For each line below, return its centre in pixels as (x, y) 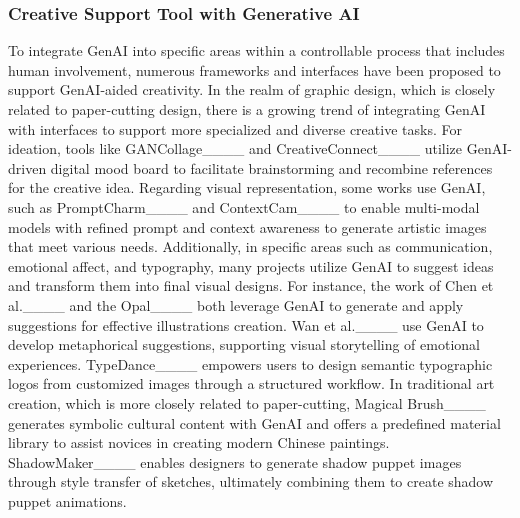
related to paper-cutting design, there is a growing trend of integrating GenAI (247, 109)
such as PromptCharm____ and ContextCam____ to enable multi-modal (244, 206)
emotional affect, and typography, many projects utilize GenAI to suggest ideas (251, 265)
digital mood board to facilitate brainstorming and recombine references (271, 167)
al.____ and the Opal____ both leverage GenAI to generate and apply (236, 304)
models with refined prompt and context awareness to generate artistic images (247, 226)
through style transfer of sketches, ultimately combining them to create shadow (251, 481)
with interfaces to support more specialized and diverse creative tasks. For (235, 128)
